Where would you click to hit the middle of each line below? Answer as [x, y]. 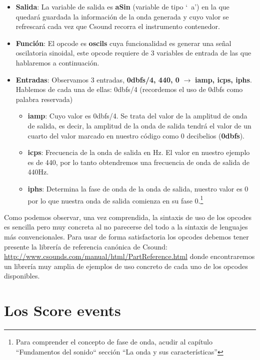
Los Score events [62, 310]
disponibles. [22, 276]
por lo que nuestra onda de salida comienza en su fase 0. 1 [115, 199]
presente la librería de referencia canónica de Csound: [86, 246]
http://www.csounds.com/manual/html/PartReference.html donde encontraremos [129, 256]
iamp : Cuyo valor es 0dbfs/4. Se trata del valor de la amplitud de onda [137, 116]
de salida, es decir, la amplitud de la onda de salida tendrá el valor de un [139, 125]
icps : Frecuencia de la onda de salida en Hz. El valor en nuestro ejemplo [139, 152]
